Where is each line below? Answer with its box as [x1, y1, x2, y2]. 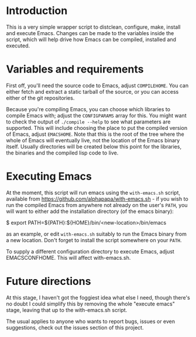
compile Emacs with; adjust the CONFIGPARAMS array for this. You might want [6, 112, 187, 119]
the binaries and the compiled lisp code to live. [6, 149, 119, 156]
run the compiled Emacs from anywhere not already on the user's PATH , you [6, 201, 188, 208]
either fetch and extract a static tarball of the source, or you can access [6, 88, 179, 95]
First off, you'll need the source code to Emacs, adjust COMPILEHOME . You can [6, 82, 189, 89]
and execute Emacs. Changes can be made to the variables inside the [6, 29, 174, 36]
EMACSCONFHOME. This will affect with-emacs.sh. [6, 254, 131, 261]
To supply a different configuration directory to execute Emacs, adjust [6, 247, 174, 255]
